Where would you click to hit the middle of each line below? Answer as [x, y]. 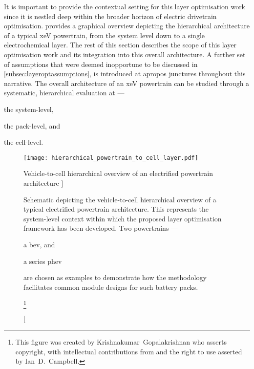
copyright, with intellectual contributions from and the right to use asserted [129, 351]
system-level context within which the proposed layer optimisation [123, 218]
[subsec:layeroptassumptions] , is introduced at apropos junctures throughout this [125, 74]
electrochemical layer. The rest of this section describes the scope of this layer [120, 45]
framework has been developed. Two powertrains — [101, 228]
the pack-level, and [32, 125]
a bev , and [39, 244]
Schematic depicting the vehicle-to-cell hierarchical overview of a [120, 199]
